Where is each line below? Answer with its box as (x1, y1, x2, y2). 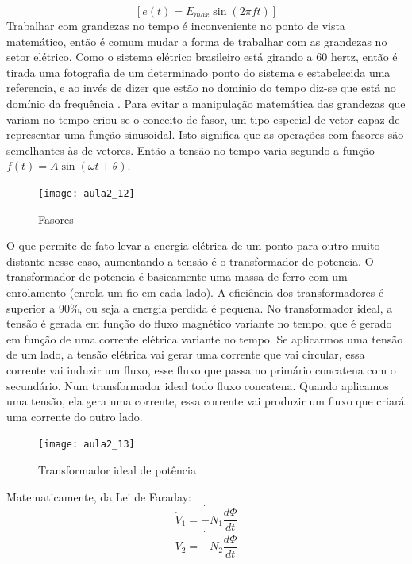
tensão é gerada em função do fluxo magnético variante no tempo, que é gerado (6, 315, 392, 332)
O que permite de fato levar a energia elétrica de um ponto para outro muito (6, 237, 380, 254)
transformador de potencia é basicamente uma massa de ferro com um (6, 268, 348, 285)
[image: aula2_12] (38, 187, 135, 199)
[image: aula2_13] (38, 439, 135, 451)
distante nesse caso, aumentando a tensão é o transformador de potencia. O (6, 252, 374, 269)
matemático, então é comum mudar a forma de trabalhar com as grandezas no (6, 33, 387, 49)
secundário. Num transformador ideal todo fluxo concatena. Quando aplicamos (6, 377, 389, 393)
